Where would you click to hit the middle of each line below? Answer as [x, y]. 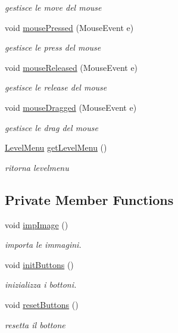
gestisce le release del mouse [56, 87]
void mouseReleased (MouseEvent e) [71, 67]
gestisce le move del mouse [53, 7]
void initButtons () [39, 264]
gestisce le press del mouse [53, 47]
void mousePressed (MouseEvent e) [69, 27]
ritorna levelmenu [37, 167]
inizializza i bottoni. [41, 284]
